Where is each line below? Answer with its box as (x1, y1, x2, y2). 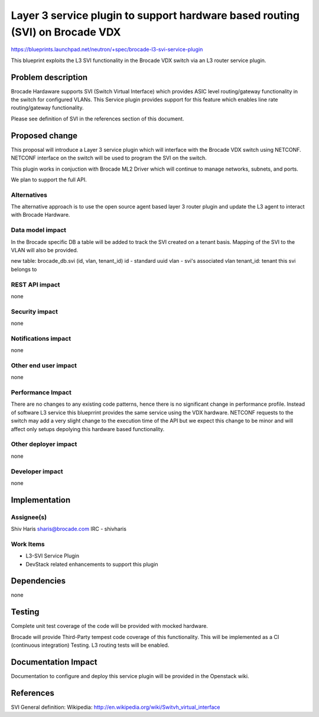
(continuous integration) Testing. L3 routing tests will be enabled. (11, 641, 170, 649)
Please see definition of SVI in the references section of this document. (11, 115, 184, 122)
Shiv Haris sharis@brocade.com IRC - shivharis (11, 526, 127, 533)
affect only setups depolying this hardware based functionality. (11, 425, 165, 432)
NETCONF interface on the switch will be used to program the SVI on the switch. (11, 154, 207, 162)
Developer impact (11, 467, 63, 475)
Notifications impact (11, 334, 71, 343)
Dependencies (11, 576, 66, 586)
